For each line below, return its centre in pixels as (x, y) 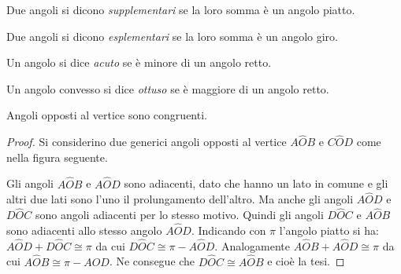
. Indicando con (228, 230)
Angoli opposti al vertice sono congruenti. (107, 115)
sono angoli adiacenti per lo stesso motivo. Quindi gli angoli (179, 215)
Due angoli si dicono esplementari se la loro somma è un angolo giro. (172, 36)
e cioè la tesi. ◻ (306, 261)
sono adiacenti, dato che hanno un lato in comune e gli (256, 183)
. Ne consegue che (152, 261)
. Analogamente (252, 245)
